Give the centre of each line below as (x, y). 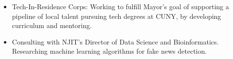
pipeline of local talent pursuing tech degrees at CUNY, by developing (116, 16)
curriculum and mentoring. (52, 25)
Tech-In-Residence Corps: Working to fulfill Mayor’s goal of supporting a (120, 6)
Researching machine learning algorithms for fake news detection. (109, 51)
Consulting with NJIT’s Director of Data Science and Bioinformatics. (115, 41)
